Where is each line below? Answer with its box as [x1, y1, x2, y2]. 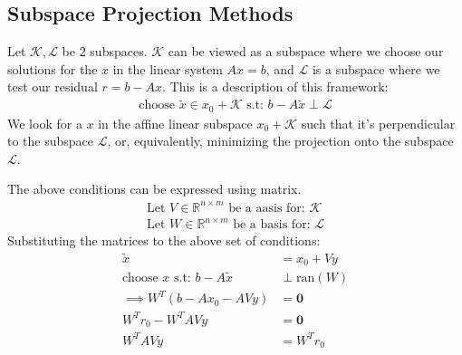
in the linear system [112, 59, 223, 78]
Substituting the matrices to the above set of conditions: [7, 231, 321, 250]
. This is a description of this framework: [162, 77, 389, 96]
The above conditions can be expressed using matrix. [7, 179, 302, 198]
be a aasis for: [228, 201, 305, 215]
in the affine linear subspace [98, 113, 253, 132]
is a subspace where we [312, 59, 440, 78]
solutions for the [7, 59, 98, 78]
